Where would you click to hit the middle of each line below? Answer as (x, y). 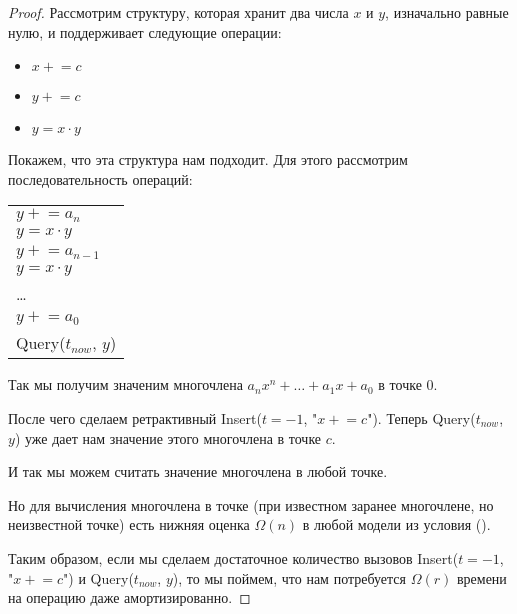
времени (481, 577)
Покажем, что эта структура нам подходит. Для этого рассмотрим (208, 159)
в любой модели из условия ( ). (396, 524)
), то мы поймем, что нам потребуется (289, 577)
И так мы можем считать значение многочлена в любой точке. (198, 471)
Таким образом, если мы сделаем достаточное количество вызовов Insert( (233, 557)
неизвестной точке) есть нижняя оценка (129, 524)
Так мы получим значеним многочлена (125, 384)
